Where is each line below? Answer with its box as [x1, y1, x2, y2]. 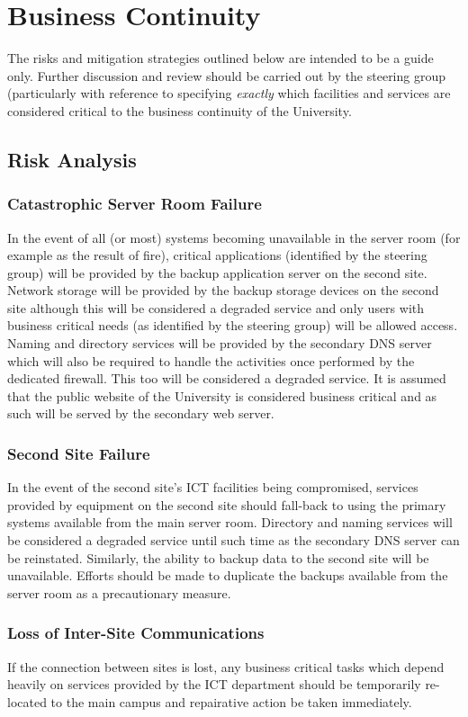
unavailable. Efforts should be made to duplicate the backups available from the [7, 566, 448, 585]
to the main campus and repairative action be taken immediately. [50, 692, 412, 711]
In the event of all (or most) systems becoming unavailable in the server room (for [7, 228, 461, 246]
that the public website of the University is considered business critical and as [7, 386, 437, 405]
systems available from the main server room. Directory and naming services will [7, 513, 453, 532]
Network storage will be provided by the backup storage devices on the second [7, 281, 439, 300]
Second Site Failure [7, 442, 150, 464]
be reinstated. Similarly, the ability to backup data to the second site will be [7, 548, 429, 567]
